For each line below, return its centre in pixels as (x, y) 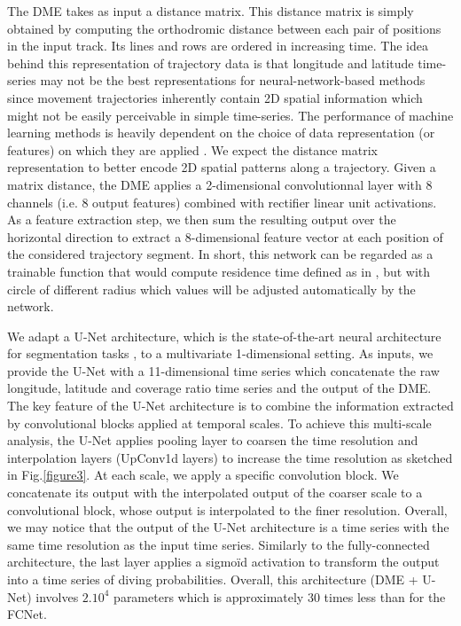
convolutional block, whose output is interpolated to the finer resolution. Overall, (227, 509)
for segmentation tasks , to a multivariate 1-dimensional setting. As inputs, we (220, 353)
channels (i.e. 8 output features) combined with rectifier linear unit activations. (222, 202)
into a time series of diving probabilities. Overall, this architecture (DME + (213, 579)
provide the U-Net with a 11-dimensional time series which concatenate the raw (223, 370)
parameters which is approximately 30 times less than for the (280, 596)
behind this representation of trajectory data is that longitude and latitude (211, 63)
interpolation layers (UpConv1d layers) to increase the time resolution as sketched (230, 457)
